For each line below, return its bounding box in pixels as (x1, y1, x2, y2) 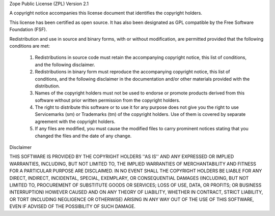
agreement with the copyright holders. (35, 118, 116, 125)
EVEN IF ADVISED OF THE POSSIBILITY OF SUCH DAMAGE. (9, 203, 136, 209)
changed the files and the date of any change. (35, 133, 132, 139)
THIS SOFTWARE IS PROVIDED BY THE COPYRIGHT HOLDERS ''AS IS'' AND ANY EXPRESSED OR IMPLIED (9, 153, 234, 160)
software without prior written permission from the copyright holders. (35, 97, 180, 103)
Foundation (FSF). (9, 26, 47, 33)
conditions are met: (9, 43, 50, 49)
